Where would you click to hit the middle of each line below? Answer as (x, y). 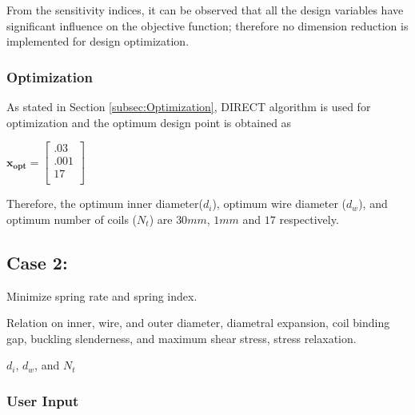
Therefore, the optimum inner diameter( (105, 204)
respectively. (309, 219)
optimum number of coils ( (72, 219)
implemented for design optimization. (98, 41)
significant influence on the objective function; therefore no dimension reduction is (207, 25)
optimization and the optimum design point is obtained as (149, 122)
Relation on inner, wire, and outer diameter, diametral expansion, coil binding (198, 323)
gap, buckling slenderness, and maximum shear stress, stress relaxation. (182, 338)
